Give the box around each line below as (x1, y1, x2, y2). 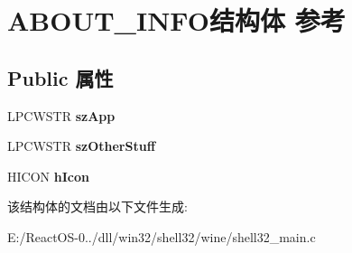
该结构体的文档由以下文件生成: (7, 197, 188, 216)
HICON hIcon (7, 166, 89, 185)
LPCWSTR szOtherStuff (7, 136, 156, 155)
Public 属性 (7, 63, 114, 91)
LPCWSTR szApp (7, 106, 116, 125)
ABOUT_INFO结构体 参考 (7, 2, 346, 39)
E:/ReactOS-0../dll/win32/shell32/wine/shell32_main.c (7, 227, 316, 246)
